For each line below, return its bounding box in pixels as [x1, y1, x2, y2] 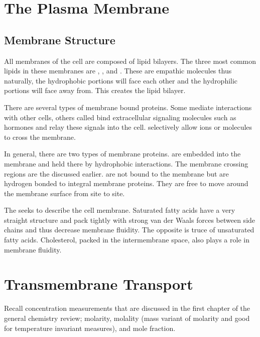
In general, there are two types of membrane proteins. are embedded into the [4, 148, 241, 159]
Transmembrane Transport [4, 274, 193, 294]
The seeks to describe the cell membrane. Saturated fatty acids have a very [4, 205, 235, 215]
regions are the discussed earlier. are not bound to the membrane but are [4, 168, 229, 179]
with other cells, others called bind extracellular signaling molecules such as [4, 112, 236, 122]
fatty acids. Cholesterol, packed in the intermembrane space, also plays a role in [4, 234, 249, 245]
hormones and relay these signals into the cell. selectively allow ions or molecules [4, 122, 252, 132]
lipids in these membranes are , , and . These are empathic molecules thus [4, 65, 232, 76]
